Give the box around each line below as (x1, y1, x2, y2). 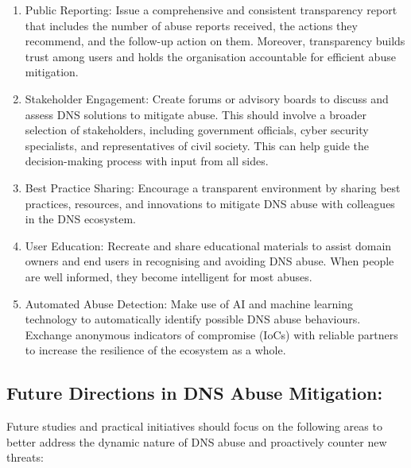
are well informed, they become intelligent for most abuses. (25, 268, 312, 284)
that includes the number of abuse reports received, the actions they (25, 17, 358, 33)
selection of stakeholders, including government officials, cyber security (25, 122, 369, 138)
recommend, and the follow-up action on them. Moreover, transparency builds (25, 33, 405, 49)
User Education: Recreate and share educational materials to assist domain (25, 237, 392, 253)
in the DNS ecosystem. (25, 211, 136, 227)
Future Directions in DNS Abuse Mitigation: (6, 381, 383, 405)
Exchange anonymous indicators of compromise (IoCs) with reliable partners (25, 326, 398, 342)
